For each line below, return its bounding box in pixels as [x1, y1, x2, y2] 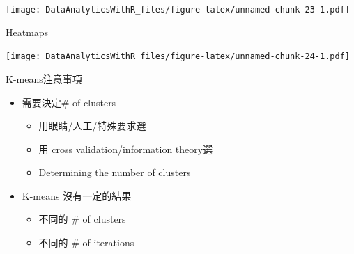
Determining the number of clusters [38, 165, 191, 180]
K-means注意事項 [6, 71, 82, 86]
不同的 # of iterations [38, 235, 134, 250]
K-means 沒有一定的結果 [22, 188, 132, 203]
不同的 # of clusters [38, 212, 126, 226]
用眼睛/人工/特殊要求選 [38, 118, 146, 133]
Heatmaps [6, 24, 49, 39]
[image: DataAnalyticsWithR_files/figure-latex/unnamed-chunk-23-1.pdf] [6, 5, 350, 15]
